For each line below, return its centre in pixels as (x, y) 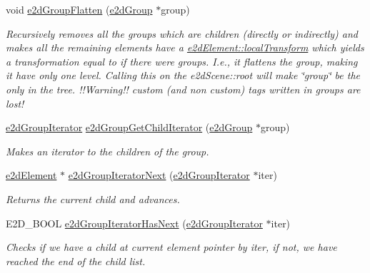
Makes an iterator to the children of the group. (107, 151)
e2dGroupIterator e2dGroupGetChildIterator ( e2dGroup (129, 127)
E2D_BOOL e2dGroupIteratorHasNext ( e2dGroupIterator (134, 223)
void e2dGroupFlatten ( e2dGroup (79, 9)
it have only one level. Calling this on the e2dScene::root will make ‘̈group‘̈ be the (183, 75)
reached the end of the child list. (76, 261)
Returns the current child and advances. (93, 199)
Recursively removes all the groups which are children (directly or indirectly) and (182, 33)
